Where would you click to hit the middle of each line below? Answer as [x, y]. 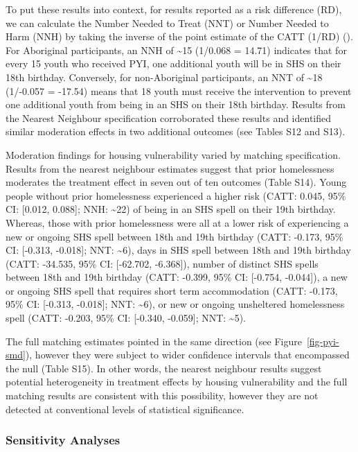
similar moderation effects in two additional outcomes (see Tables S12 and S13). [176, 131]
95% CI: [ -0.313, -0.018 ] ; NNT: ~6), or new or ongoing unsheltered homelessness [175, 304]
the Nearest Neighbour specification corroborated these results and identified [169, 118]
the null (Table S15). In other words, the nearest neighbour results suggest [164, 368]
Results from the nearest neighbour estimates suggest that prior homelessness [170, 168]
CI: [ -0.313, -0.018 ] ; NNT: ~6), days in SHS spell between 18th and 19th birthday [178, 250]
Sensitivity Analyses [63, 440]
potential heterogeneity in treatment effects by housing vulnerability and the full [177, 382]
